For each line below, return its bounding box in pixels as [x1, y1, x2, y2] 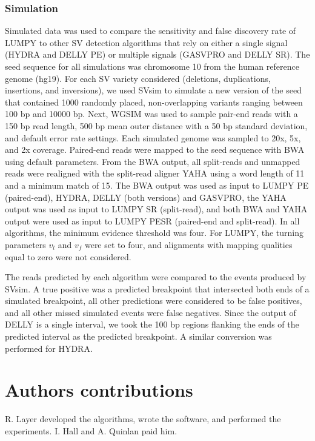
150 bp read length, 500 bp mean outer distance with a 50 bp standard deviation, [5, 119, 308, 132]
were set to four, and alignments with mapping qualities [84, 238, 293, 251]
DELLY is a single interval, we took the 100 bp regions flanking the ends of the [5, 318, 299, 331]
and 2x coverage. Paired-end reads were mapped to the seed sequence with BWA [5, 143, 305, 156]
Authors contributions [5, 377, 193, 402]
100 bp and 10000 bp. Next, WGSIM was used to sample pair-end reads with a [5, 107, 298, 120]
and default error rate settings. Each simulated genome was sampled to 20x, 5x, [5, 131, 301, 144]
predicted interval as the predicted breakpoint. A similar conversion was [5, 330, 272, 343]
